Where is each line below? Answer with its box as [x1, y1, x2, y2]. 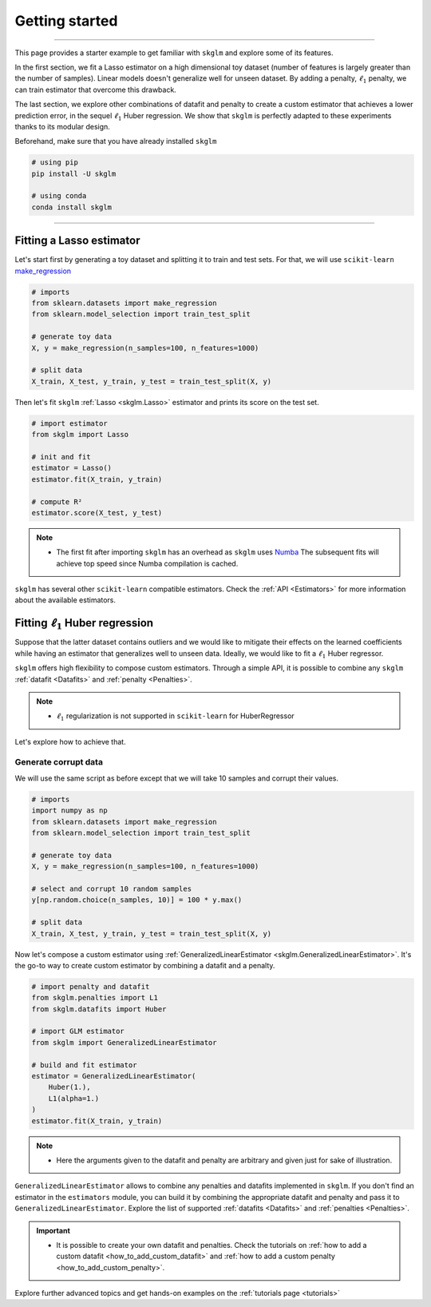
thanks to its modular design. [14, 121, 111, 131]
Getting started [14, 12, 118, 30]
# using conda [31, 192, 87, 201]
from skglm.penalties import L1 [31, 993, 159, 1003]
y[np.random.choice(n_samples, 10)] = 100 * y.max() [31, 896, 243, 904]
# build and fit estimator [31, 1060, 137, 1070]
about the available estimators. [14, 595, 116, 605]
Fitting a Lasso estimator [14, 234, 140, 248]
